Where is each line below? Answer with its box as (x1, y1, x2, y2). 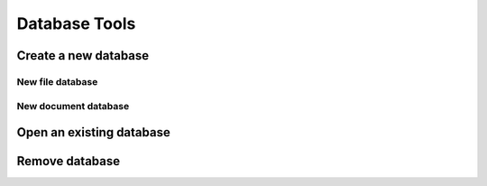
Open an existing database (16, 125, 170, 140)
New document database (16, 99, 130, 112)
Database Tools (16, 14, 136, 33)
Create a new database (16, 48, 150, 63)
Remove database (16, 153, 121, 169)
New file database (16, 75, 98, 88)
